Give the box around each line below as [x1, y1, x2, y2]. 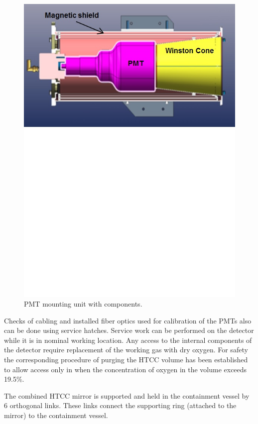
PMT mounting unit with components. [24, 299, 142, 309]
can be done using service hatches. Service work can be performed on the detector [4, 325, 254, 335]
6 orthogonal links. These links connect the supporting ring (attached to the [4, 400, 237, 411]
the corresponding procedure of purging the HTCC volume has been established [4, 354, 248, 365]
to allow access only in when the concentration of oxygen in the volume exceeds [4, 364, 247, 374]
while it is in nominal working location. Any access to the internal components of [4, 334, 252, 345]
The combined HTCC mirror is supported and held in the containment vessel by [4, 390, 250, 401]
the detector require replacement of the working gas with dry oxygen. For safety [4, 344, 248, 355]
